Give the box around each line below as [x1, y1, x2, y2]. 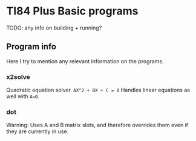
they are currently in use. [6, 128, 69, 135]
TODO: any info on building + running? [6, 24, 102, 31]
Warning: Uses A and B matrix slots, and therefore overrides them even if [6, 122, 189, 129]
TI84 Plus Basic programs [6, 4, 139, 18]
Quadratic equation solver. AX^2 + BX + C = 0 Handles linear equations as [6, 86, 191, 94]
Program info [6, 42, 56, 52]
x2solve [6, 72, 30, 81]
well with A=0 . [6, 93, 40, 100]
